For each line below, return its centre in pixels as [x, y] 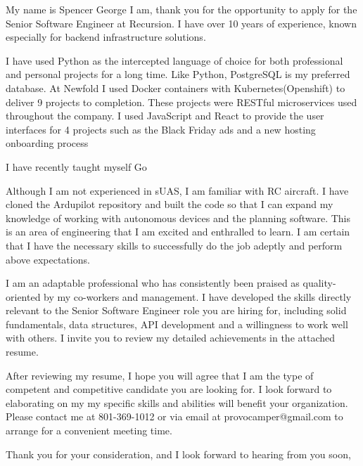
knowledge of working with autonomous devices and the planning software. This [178, 218]
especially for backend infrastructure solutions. [106, 37]
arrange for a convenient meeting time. [89, 431]
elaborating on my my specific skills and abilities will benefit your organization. [177, 402]
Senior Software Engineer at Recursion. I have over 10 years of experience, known [181, 23]
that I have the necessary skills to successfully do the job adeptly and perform [174, 245]
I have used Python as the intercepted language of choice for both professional [174, 60]
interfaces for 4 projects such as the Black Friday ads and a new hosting [161, 129]
